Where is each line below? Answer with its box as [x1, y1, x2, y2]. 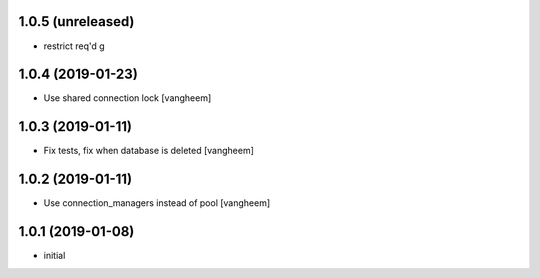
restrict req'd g [43, 40, 105, 52]
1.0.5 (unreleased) [18, 13, 135, 30]
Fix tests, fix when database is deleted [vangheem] [43, 145, 255, 157]
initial [43, 250, 66, 262]
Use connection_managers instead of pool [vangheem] [43, 197, 271, 209]
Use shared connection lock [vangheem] [43, 92, 212, 104]
